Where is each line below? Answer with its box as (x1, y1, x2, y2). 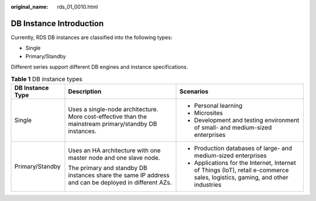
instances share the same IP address (68, 171, 170, 179)
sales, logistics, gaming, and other (194, 173, 289, 181)
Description (68, 87, 102, 96)
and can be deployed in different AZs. (68, 178, 172, 186)
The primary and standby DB (68, 164, 147, 172)
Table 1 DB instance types (11, 75, 83, 83)
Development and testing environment (194, 116, 300, 124)
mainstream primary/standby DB (68, 119, 157, 128)
